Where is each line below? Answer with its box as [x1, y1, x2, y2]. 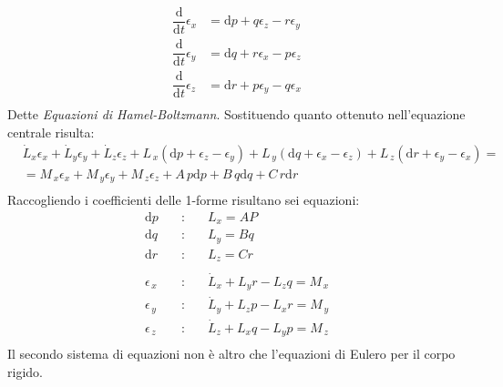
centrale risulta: [7, 122, 95, 141]
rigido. [7, 362, 43, 382]
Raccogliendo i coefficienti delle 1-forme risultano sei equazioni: [7, 190, 360, 209]
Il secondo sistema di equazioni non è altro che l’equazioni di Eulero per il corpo [7, 344, 456, 363]
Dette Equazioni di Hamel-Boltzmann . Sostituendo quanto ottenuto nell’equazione [7, 105, 466, 124]
